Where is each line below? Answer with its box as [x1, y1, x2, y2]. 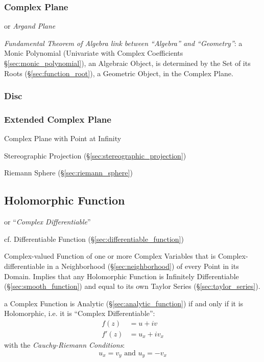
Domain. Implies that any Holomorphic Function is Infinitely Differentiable [4, 270, 239, 281]
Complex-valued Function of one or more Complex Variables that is [4, 251, 216, 261]
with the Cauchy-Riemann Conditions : [4, 340, 125, 350]
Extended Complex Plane [4, 112, 111, 125]
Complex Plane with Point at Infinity [4, 133, 122, 144]
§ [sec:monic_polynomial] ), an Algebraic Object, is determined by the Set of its [4, 58, 251, 68]
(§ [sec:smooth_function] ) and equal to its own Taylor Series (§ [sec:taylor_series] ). [4, 281, 260, 291]
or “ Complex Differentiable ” [4, 216, 91, 227]
